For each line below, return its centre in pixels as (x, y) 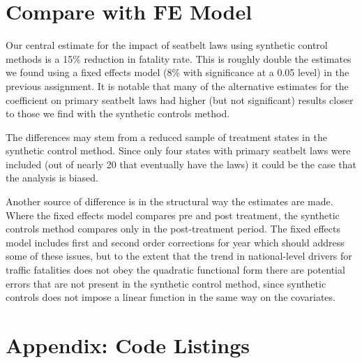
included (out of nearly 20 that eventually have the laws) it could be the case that (181, 164)
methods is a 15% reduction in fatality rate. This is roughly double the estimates (179, 58)
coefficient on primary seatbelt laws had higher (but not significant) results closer (180, 99)
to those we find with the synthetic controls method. (118, 113)
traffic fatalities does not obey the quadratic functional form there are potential (175, 270)
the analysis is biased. (52, 178)
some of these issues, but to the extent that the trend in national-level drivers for (179, 256)
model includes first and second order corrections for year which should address (175, 242)
